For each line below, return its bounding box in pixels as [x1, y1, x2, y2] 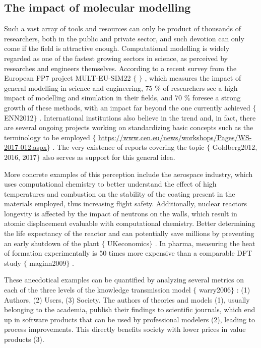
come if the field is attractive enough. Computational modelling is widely [4, 43, 230, 53]
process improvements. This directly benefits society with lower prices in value [4, 324, 246, 334]
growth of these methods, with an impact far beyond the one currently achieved [4, 102, 250, 112]
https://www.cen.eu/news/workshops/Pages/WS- [98, 132, 252, 142]
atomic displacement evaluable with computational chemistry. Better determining [4, 218, 255, 228]
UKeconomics [107, 238, 149, 248]
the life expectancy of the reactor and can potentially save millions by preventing [4, 228, 254, 239]
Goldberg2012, [212, 142, 257, 152]
